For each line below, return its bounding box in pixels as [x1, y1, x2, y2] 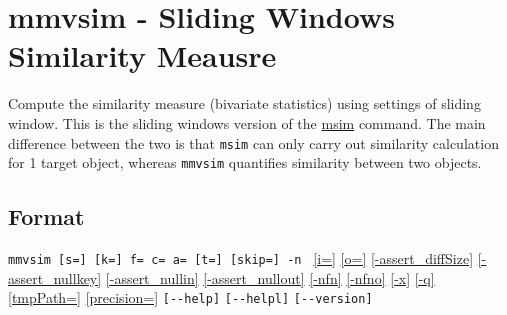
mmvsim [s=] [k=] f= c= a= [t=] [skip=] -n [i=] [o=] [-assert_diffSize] [8, 248, 474, 269]
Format [8, 201, 85, 232]
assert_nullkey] [8, 267, 102, 288]
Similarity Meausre [8, 35, 277, 76]
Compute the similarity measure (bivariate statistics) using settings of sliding [8, 93, 481, 114]
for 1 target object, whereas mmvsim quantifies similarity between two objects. [8, 152, 482, 173]
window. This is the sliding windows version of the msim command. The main [8, 112, 486, 133]
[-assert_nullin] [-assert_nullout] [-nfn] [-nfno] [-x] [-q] [105, 267, 435, 288]
